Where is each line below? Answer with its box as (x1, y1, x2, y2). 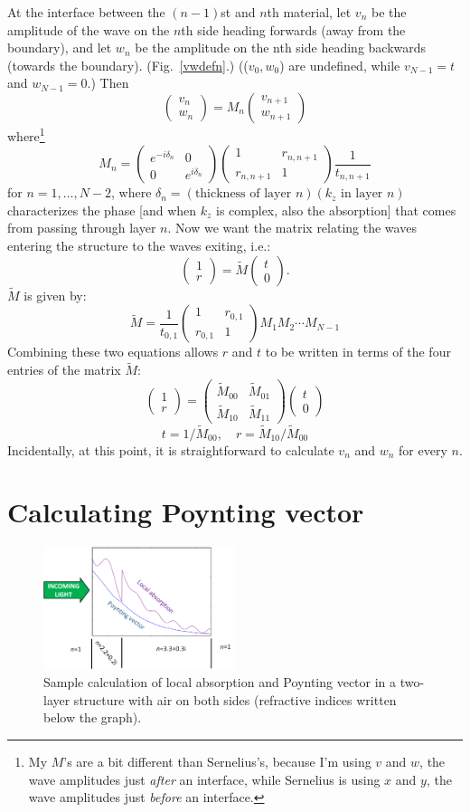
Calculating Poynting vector (7, 493, 364, 530)
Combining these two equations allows (7, 342, 219, 361)
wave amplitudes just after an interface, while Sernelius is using (28, 769, 381, 788)
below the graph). (43, 708, 142, 727)
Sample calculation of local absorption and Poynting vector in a (43, 673, 397, 692)
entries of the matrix (7, 360, 121, 379)
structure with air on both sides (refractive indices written (73, 690, 397, 709)
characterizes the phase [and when (7, 200, 197, 219)
